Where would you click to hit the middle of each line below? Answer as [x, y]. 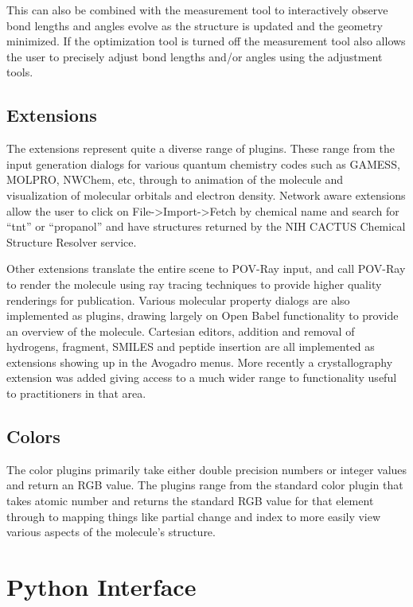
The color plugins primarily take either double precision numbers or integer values [207, 469]
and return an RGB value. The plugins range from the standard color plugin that [205, 485]
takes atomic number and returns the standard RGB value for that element [190, 501]
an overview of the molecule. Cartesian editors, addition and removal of [181, 331]
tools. [20, 72]
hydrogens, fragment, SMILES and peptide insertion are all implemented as [191, 346]
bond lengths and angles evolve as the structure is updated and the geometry [195, 25]
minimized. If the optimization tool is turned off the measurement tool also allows [206, 41]
